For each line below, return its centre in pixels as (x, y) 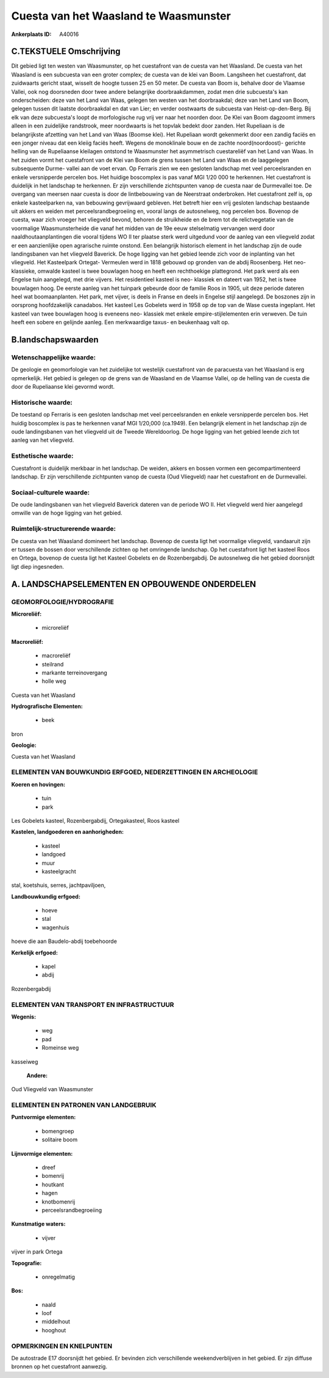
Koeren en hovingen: (38, 784)
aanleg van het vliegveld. (43, 440)
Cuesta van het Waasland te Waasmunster (121, 16)
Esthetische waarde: (42, 456)
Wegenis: (24, 1017)
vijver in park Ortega (37, 1252)
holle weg (54, 681)
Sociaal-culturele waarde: (51, 492)
